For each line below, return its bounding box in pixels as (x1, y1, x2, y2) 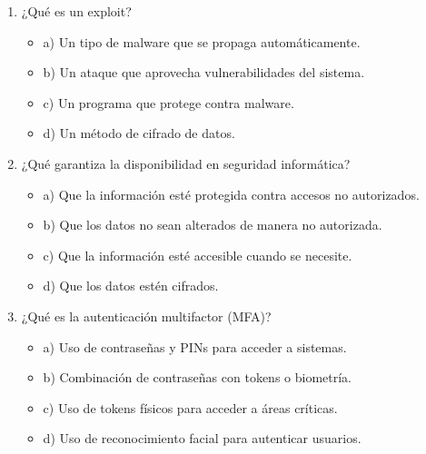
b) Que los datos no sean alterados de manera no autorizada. (43, 215, 382, 234)
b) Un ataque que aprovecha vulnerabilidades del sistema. (43, 63, 365, 82)
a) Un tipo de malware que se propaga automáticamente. (43, 32, 361, 51)
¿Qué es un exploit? (21, 2, 132, 20)
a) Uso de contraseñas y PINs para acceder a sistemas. (43, 337, 347, 356)
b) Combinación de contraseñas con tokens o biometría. (43, 368, 352, 387)
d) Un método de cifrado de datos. (43, 123, 235, 143)
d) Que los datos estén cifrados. (43, 276, 219, 295)
